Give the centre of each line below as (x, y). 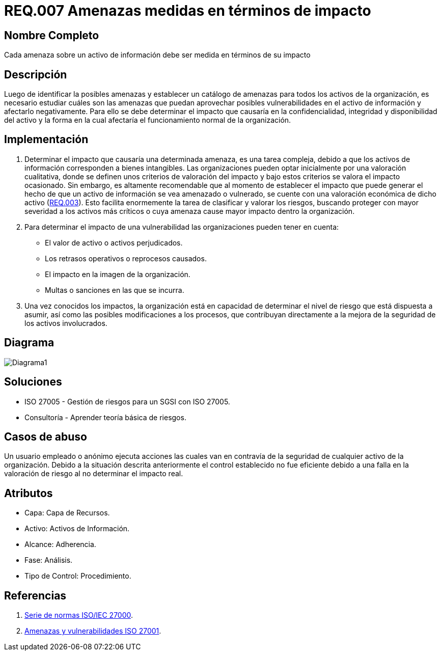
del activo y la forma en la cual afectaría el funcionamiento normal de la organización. (148, 120)
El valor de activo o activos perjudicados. (114, 242)
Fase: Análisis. (49, 560)
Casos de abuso (46, 436)
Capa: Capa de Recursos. (67, 513)
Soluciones (33, 382)
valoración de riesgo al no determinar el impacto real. (94, 474)
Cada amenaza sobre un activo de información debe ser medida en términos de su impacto (157, 55)
